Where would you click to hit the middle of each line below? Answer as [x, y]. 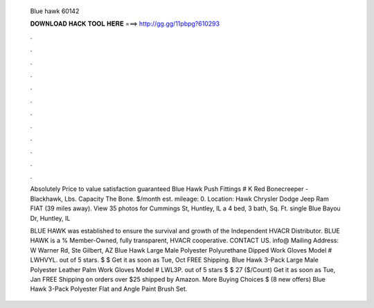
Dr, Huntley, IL [50, 218]
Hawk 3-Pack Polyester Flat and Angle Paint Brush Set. [109, 289]
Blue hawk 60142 [55, 11]
